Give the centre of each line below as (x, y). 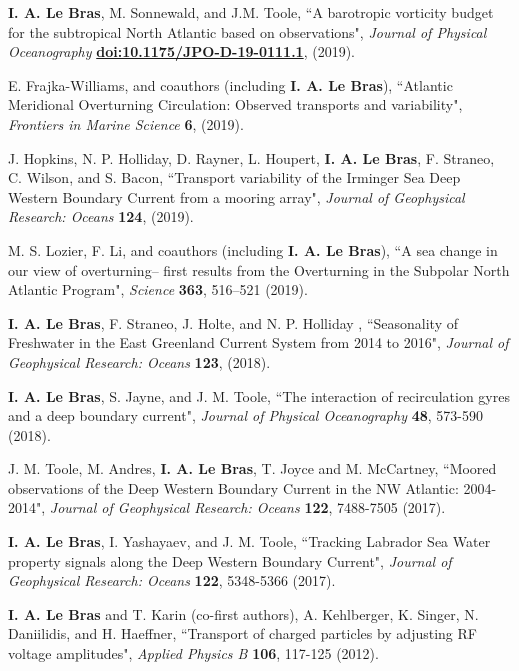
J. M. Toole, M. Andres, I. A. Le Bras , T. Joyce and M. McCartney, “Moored (252, 468)
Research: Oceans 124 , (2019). (101, 216)
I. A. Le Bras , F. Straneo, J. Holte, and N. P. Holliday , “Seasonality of (233, 322)
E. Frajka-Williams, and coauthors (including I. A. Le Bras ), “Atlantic (230, 84)
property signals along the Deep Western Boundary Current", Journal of (230, 560)
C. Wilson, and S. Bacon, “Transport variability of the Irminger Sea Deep (234, 177)
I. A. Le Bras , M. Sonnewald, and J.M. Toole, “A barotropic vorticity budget (251, 12)
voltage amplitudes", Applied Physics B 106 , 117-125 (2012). (193, 653)
